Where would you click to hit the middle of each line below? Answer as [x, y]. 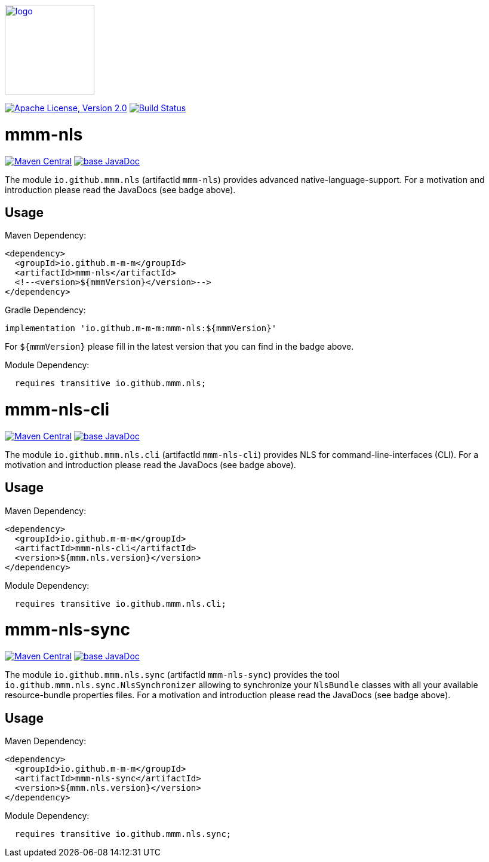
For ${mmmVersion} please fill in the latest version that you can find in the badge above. [179, 347]
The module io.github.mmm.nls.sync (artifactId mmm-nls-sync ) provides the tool [172, 675]
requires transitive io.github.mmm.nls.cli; [120, 603]
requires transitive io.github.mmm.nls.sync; [123, 834]
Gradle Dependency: [45, 310]
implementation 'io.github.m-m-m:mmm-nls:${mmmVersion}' [141, 328]
